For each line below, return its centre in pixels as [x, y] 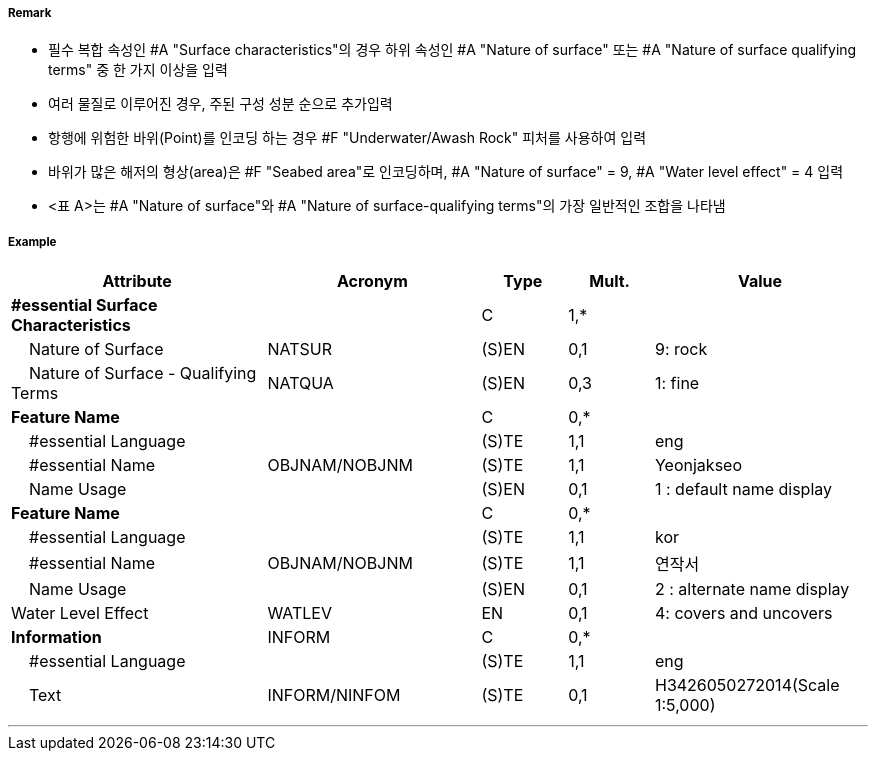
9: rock [681, 349]
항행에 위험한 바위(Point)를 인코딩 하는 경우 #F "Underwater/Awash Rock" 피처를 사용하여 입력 [347, 138]
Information [56, 637]
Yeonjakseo [698, 465]
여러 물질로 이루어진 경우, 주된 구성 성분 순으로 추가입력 [220, 104]
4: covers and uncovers [743, 613]
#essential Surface [84, 305]
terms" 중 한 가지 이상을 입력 [138, 70]
